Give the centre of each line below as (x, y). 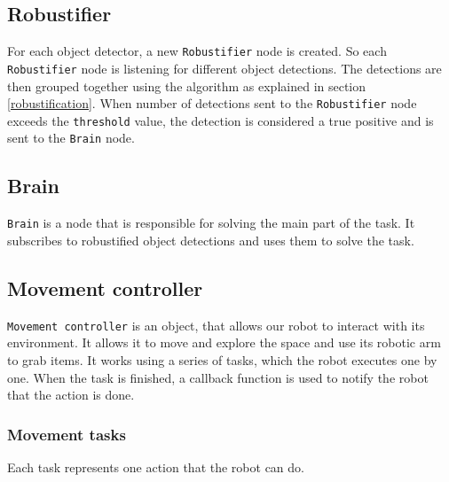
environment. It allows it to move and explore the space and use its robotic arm (224, 342)
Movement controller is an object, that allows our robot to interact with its (216, 325)
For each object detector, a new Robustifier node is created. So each (197, 51)
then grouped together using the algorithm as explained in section (187, 86)
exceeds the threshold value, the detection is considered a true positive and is (221, 120)
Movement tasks (67, 434)
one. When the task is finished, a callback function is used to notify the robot (218, 377)
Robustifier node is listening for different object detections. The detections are (224, 68)
